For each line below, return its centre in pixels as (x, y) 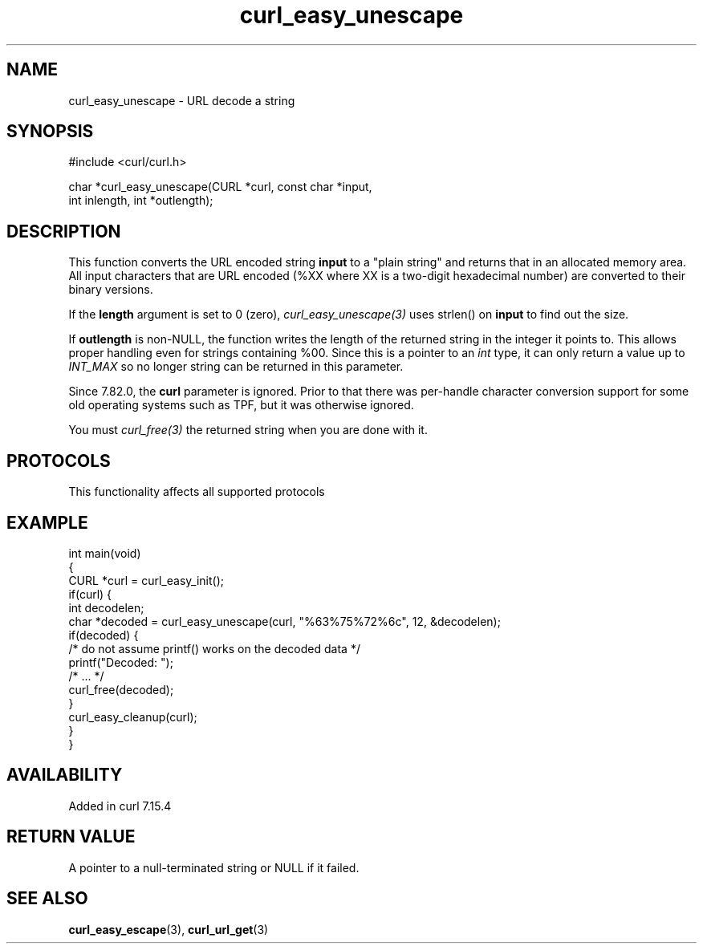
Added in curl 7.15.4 (120, 806)
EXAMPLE (47, 522)
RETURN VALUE (71, 837)
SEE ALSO (47, 899)
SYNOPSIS (50, 132)
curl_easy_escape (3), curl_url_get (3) (169, 929)
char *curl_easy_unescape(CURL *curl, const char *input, (220, 187)
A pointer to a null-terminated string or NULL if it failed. (214, 867)
